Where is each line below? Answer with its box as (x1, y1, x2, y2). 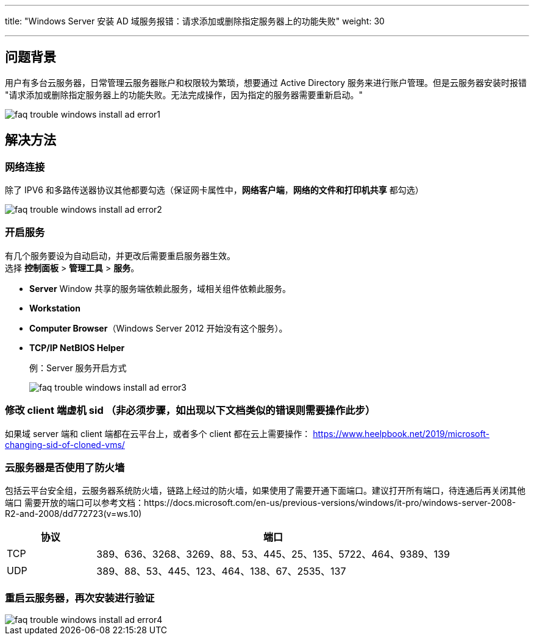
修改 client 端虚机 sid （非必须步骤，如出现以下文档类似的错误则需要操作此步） (5, 404, 376, 417)
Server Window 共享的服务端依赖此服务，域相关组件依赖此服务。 (29, 283, 291, 294)
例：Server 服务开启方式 (29, 362, 127, 373)
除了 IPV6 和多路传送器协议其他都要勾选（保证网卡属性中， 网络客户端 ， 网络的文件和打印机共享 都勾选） (5, 185, 424, 196)
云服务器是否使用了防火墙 (5, 461, 125, 474)
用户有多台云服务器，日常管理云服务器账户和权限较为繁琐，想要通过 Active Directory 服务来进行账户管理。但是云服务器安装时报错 (5, 77, 527, 88)
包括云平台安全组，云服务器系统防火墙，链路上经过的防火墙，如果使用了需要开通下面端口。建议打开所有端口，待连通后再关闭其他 (5, 485, 525, 496)
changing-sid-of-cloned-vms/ (5, 439, 125, 450)
